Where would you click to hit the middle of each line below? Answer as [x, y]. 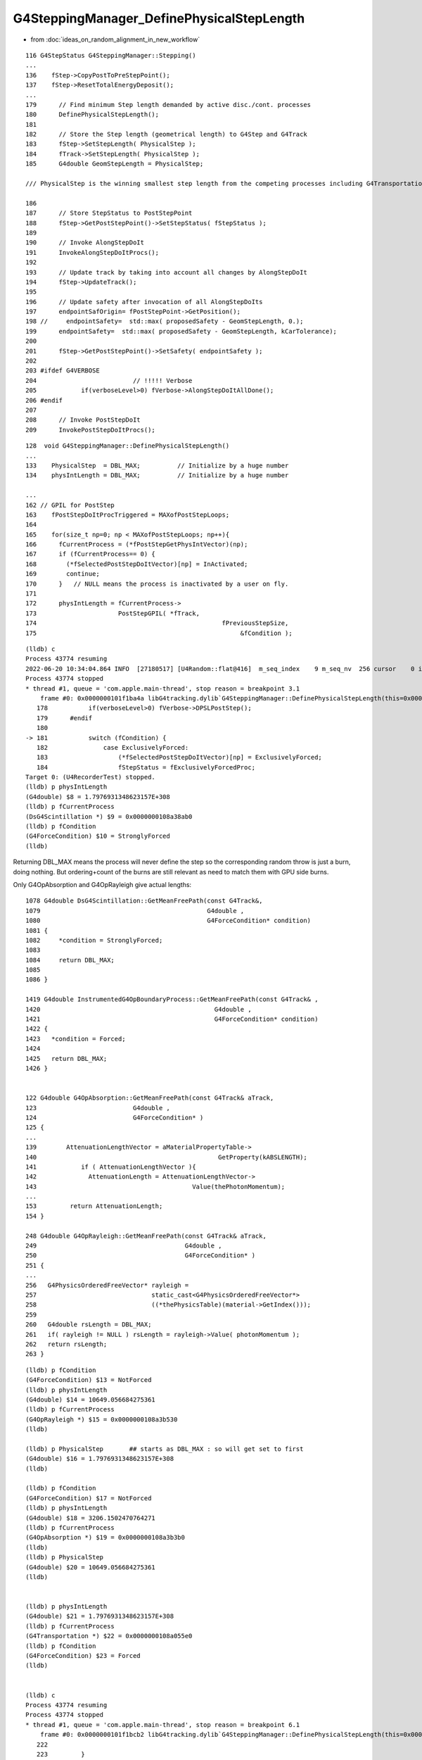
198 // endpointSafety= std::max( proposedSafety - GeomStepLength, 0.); [165, 321]
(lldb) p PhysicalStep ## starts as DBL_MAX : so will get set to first [165, 1449]
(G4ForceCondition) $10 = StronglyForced [98, 836]
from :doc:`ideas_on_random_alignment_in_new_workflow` [115, 39]
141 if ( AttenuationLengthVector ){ [111, 1167]
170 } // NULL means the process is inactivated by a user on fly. [157, 584]
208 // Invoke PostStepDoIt [83, 420]
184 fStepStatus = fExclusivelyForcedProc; [146, 767]
